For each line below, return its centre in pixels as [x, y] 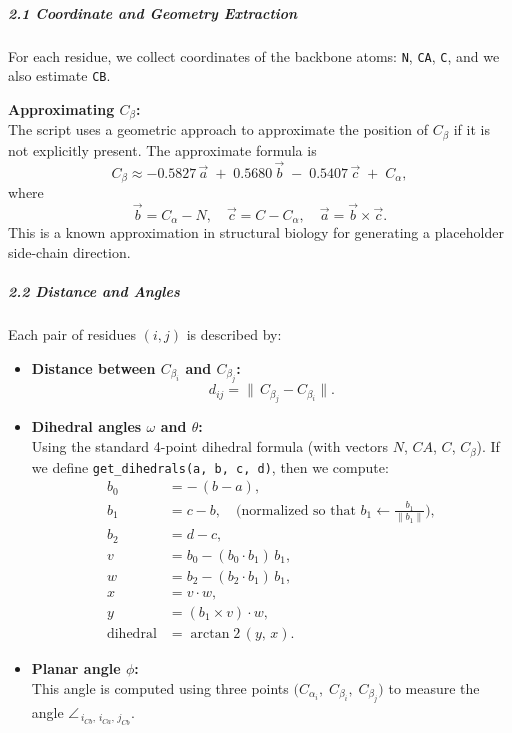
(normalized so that [296, 510]
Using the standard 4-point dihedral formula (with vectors [210, 446]
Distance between [93, 367]
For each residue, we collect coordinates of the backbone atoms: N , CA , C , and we [254, 55]
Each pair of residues [72, 334]
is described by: [234, 334]
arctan [210, 633]
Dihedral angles [86, 426]
